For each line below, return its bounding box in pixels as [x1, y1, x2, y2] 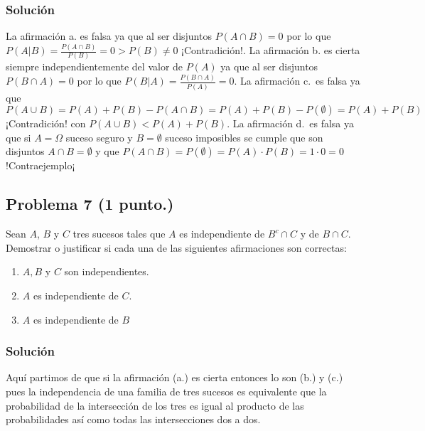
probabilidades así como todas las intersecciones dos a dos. [6, 412, 261, 427]
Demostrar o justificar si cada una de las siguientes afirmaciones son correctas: [6, 240, 347, 255]
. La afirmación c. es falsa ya [234, 73, 360, 88]
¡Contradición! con [6, 116, 86, 131]
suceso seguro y [65, 129, 133, 144]
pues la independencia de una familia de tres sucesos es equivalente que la [6, 384, 327, 399]
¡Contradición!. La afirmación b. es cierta [181, 43, 360, 58]
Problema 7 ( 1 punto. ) [6, 193, 174, 215]
